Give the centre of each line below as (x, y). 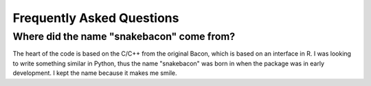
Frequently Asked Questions (96, 18)
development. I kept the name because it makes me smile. (95, 73)
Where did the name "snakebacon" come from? (124, 36)
